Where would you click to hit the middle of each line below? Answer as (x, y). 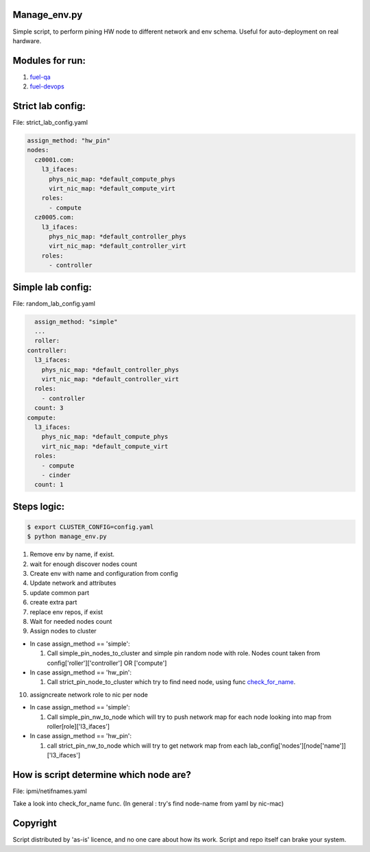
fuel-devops (47, 86)
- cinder (56, 475)
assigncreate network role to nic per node (89, 694)
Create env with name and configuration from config (104, 574)
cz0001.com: (54, 160)
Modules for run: (49, 61)
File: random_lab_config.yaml (54, 303)
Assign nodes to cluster (63, 631)
